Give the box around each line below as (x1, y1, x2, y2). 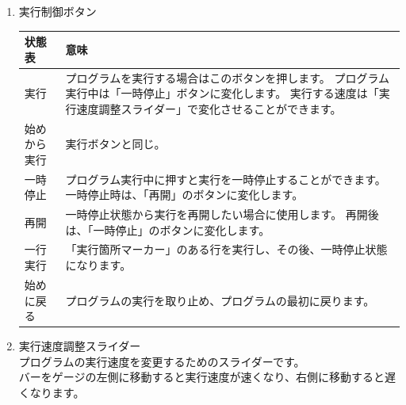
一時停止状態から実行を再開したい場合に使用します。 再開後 (65, 206, 379, 223)
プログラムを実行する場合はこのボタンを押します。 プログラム (65, 69, 389, 86)
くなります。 (18, 384, 85, 400)
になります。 (65, 257, 132, 273)
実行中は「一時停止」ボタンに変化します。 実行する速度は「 (65, 85, 379, 101)
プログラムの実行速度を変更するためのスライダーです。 (18, 353, 305, 369)
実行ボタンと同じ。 (65, 136, 166, 152)
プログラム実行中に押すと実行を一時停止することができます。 (65, 170, 386, 187)
